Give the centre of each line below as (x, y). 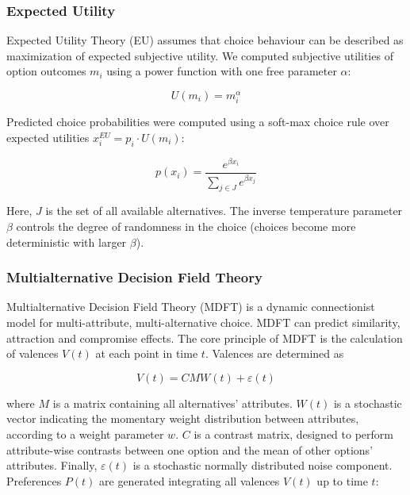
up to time (342, 480)
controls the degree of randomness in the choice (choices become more (186, 226)
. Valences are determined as (274, 353)
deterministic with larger (67, 242)
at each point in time (147, 353)
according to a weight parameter (85, 434)
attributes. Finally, (52, 465)
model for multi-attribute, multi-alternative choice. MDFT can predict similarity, (203, 322)
